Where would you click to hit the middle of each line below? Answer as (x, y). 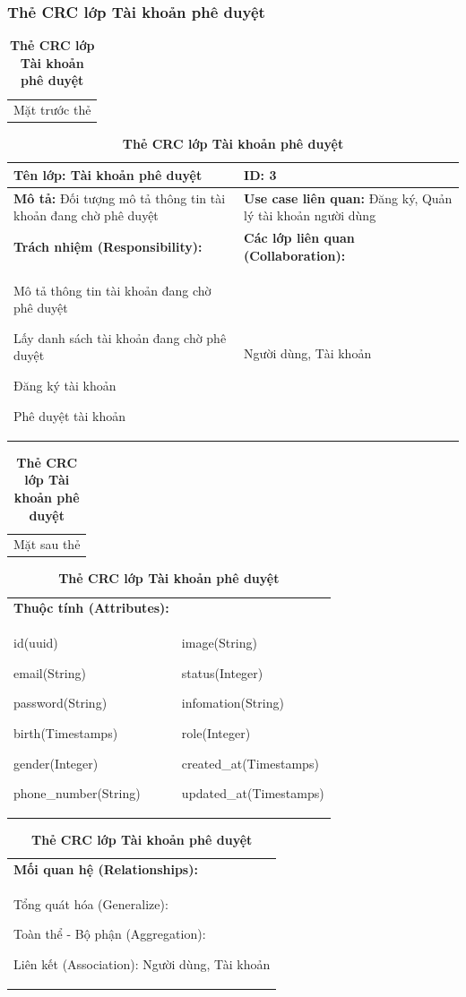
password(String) (60, 703)
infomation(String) (233, 703)
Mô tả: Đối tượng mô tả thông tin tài (120, 198)
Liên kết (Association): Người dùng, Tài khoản (142, 964)
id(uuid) (36, 643)
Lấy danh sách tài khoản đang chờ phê (120, 337)
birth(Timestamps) (66, 732)
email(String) (50, 672)
